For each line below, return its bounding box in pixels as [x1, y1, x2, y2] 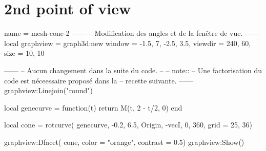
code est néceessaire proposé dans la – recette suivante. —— [4, 75, 194, 85]
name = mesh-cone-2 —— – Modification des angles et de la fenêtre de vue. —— [4, 28, 259, 38]
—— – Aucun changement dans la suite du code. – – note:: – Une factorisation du [4, 64, 262, 75]
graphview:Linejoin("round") [4, 85, 93, 96]
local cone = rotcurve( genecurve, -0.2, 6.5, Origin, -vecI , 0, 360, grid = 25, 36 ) [4, 119, 252, 130]
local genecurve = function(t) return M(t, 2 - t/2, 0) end [4, 102, 182, 113]
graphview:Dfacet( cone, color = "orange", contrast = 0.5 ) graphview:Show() [4, 136, 244, 147]
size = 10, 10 [4, 48, 45, 58]
